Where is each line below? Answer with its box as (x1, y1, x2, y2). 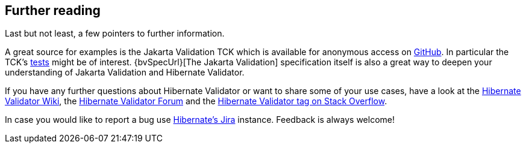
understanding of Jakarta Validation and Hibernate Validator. (5, 67, 245, 78)
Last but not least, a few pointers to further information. (5, 28, 225, 39)
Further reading (5, 3, 101, 18)
